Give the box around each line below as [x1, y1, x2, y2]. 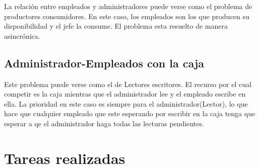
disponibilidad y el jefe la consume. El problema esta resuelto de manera [4, 21, 228, 31]
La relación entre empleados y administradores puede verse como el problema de [4, 1, 252, 11]
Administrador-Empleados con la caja [4, 55, 205, 70]
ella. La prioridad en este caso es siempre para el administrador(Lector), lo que [4, 98, 248, 109]
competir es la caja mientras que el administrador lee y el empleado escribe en [4, 89, 246, 99]
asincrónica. [4, 30, 40, 41]
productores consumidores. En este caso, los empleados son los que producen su [4, 11, 249, 21]
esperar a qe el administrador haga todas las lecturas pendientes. [4, 118, 204, 128]
